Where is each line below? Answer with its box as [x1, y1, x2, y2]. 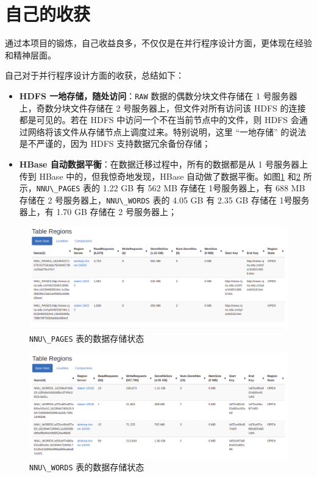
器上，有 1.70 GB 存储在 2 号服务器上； [19, 205, 177, 218]
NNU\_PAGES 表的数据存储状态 [29, 331, 144, 344]
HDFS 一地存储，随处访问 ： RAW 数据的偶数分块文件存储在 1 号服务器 [19, 89, 297, 102]
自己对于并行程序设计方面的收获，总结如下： [5, 69, 184, 82]
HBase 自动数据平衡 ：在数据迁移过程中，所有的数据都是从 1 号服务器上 [19, 157, 308, 170]
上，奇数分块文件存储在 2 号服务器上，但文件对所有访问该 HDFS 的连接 [19, 101, 306, 114]
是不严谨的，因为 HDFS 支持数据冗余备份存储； [19, 137, 211, 150]
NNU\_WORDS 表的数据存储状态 [29, 461, 144, 473]
